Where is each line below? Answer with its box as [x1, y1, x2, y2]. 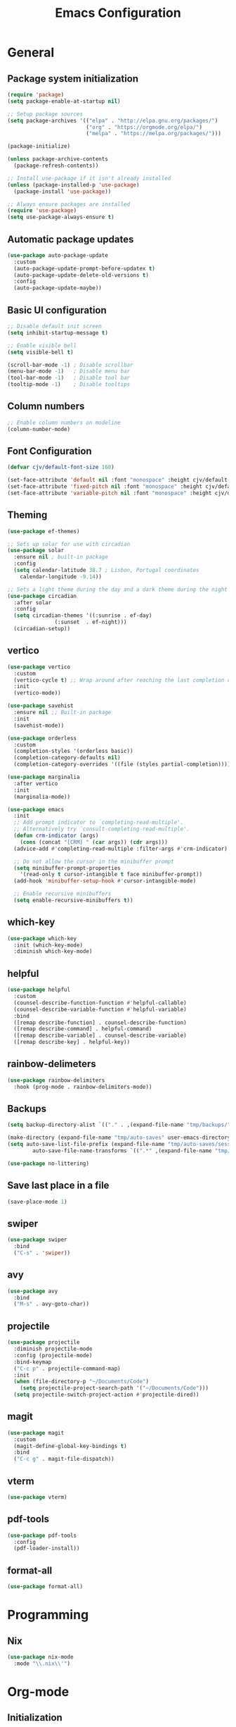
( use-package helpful [7, 986, 71, 994]
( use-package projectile [7, 1339, 80, 1346]
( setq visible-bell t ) [7, 349, 74, 356]
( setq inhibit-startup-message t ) [7, 329, 109, 336]
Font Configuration [7, 445, 93, 457]
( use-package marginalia [7, 773, 80, 780]
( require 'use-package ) [7, 207, 77, 214]
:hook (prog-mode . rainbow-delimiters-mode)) [13, 1083, 152, 1090]
